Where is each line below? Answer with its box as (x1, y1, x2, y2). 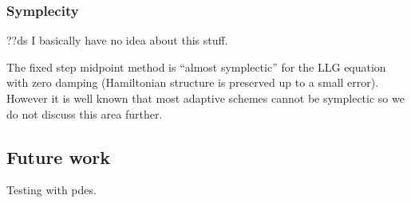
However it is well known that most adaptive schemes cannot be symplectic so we (6, 90, 405, 106)
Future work (6, 144, 111, 169)
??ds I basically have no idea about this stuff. (6, 32, 228, 49)
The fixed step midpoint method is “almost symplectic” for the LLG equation (6, 58, 386, 75)
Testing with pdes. (6, 182, 97, 198)
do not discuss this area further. (6, 105, 163, 122)
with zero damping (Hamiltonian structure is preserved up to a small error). (6, 74, 379, 91)
